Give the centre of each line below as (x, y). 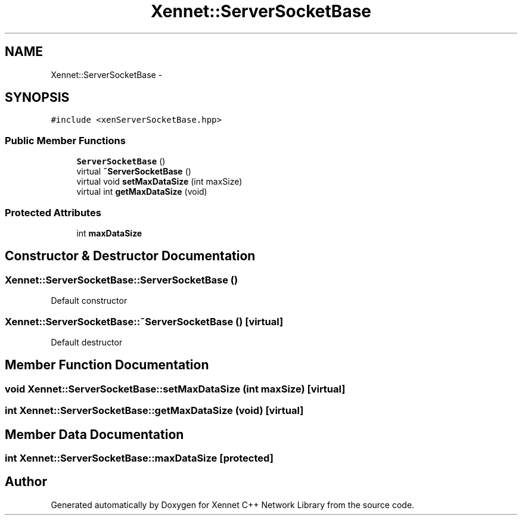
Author (26, 482)
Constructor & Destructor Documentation (130, 256)
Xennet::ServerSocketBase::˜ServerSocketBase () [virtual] (144, 321)
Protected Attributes (53, 212)
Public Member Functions (65, 140)
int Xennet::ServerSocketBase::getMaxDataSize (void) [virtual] (154, 411)
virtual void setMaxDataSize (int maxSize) (159, 182)
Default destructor (87, 342)
